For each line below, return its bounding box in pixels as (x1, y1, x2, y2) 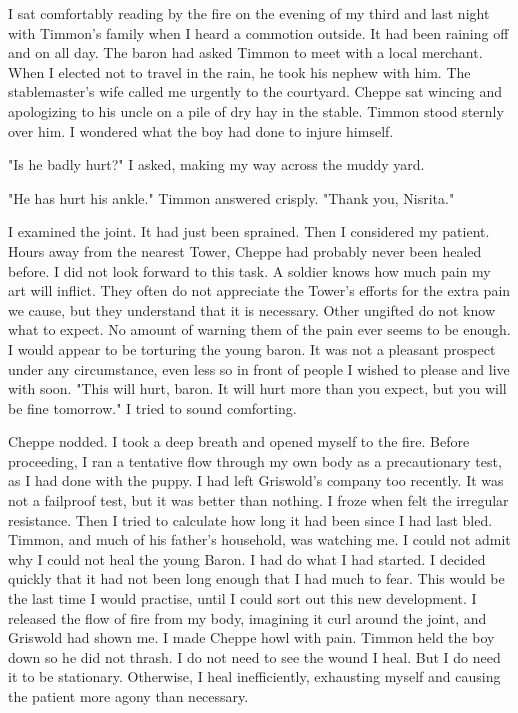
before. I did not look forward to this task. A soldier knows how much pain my (8, 260, 491, 281)
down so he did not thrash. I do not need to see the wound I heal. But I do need (8, 646, 501, 667)
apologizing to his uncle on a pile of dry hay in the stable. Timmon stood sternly (8, 100, 504, 121)
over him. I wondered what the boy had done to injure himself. (8, 120, 394, 141)
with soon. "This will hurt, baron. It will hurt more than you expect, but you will (8, 378, 507, 399)
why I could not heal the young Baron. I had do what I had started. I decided (8, 548, 486, 569)
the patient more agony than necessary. (8, 686, 249, 706)
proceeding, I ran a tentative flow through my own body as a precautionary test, (8, 450, 502, 471)
